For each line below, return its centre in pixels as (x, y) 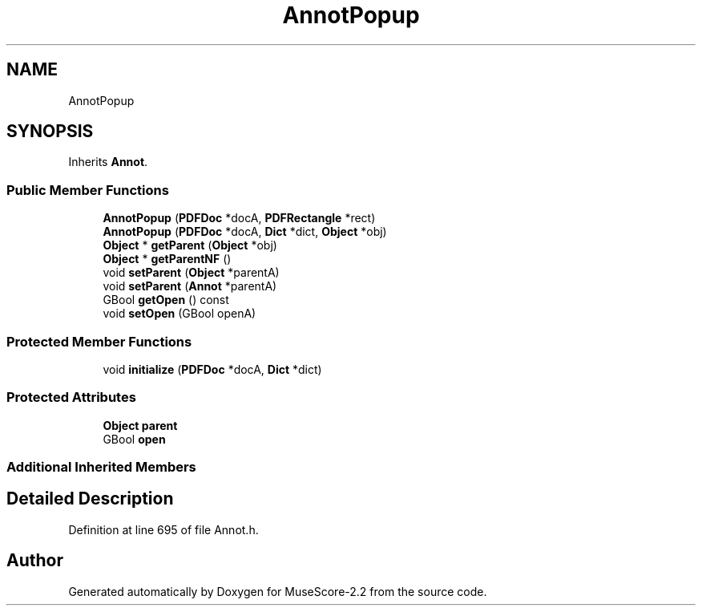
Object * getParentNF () (167, 259)
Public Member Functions (88, 190)
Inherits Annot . (108, 162)
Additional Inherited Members (101, 467)
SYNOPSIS (50, 132)
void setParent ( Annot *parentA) (190, 286)
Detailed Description (90, 499)
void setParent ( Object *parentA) (191, 273)
